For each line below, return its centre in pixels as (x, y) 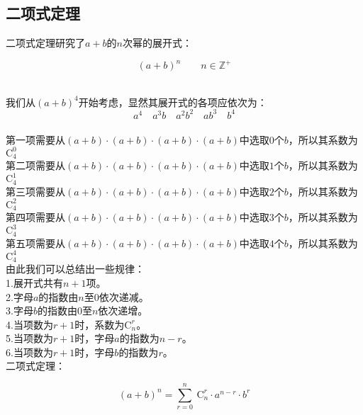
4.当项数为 (29, 324)
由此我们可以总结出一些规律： (75, 269)
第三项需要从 (35, 191)
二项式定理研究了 (45, 43)
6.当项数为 (29, 352)
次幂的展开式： (157, 43)
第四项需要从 (35, 217)
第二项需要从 (35, 165)
